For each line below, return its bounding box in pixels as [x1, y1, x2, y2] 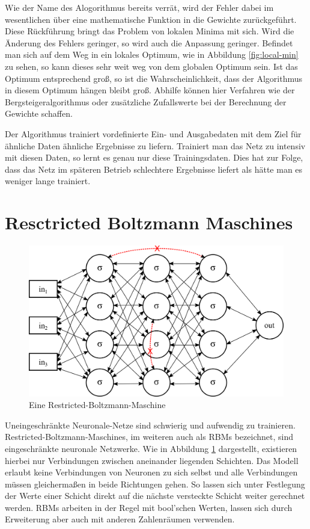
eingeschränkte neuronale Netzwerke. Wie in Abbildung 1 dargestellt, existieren [5, 442, 297, 454]
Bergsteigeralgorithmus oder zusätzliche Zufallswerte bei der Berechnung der [5, 95, 287, 108]
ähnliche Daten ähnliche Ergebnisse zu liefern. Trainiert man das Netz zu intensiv [5, 139, 306, 152]
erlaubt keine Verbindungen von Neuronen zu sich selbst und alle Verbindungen [5, 466, 298, 478]
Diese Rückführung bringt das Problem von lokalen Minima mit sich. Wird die [5, 25, 294, 37]
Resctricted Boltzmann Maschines [5, 210, 293, 235]
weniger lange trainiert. [5, 175, 91, 187]
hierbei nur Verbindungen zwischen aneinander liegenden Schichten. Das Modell [5, 454, 299, 466]
